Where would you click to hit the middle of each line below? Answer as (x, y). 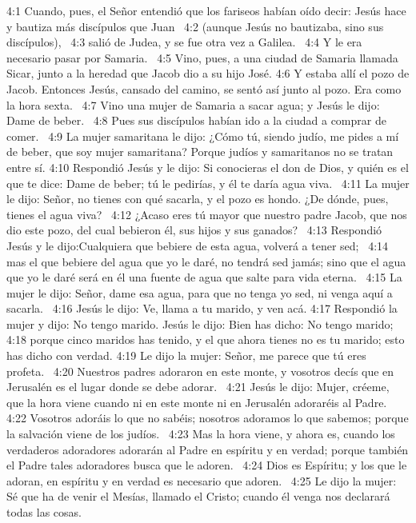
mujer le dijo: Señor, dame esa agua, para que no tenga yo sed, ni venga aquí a (200, 292)
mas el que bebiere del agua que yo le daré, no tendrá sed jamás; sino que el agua (206, 261)
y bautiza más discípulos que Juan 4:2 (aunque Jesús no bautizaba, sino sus (195, 26)
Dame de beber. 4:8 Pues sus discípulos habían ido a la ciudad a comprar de (196, 120)
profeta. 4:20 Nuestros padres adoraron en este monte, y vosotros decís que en (200, 371)
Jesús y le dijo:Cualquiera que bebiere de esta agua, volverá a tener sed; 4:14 (198, 245)
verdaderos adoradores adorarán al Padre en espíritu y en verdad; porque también (208, 449)
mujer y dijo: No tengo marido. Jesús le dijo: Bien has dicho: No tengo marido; (200, 323)
